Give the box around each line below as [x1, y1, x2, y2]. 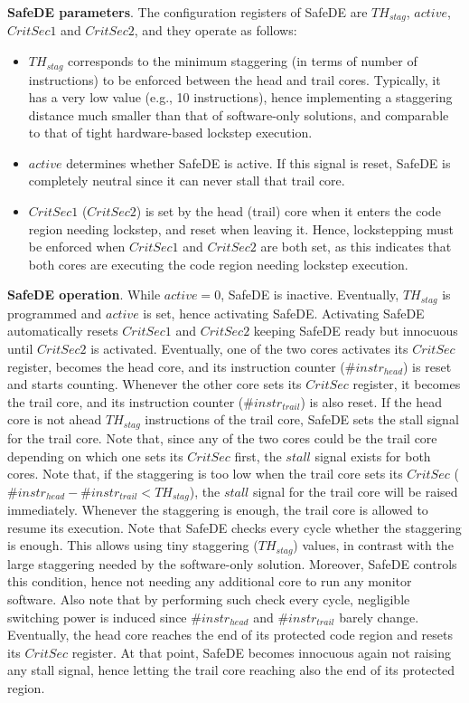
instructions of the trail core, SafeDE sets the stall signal [145, 410, 459, 429]
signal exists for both [314, 446, 431, 465]
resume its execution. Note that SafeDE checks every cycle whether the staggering [7, 518, 462, 537]
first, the [234, 446, 282, 465]
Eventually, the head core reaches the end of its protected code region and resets [7, 625, 453, 644]
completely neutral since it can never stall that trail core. [28, 171, 345, 190]
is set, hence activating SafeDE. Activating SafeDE [143, 303, 425, 322]
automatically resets [7, 321, 118, 340]
